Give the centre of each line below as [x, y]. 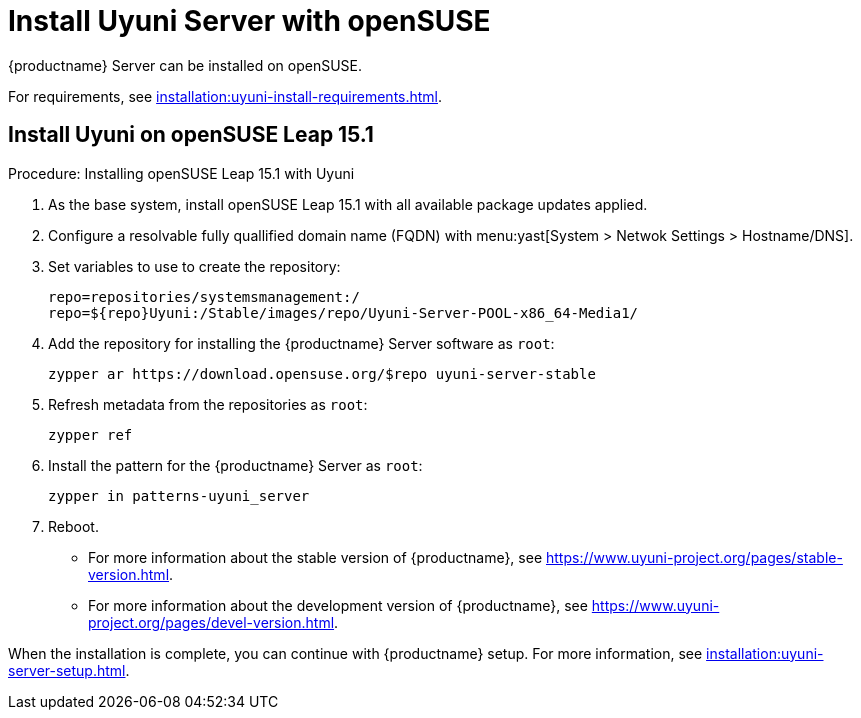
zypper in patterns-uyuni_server [179, 495]
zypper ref [90, 434]
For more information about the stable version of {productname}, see [315, 557]
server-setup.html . [69, 670]
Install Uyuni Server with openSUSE [249, 21]
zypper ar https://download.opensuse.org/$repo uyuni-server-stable [322, 373]
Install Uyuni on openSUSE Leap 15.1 [191, 135]
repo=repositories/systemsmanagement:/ [204, 296]
